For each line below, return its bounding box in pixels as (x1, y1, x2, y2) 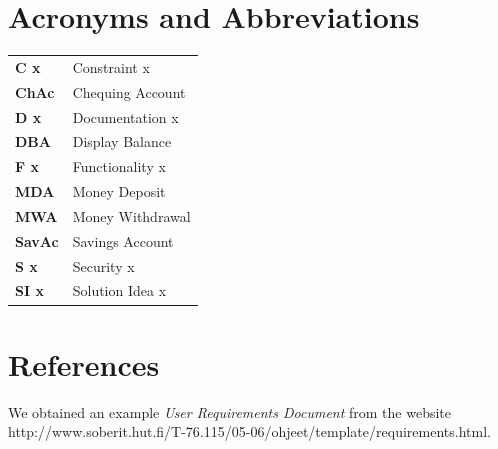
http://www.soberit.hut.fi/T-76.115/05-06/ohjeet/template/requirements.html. (8, 421, 491, 442)
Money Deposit (72, 181, 166, 202)
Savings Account (72, 230, 174, 251)
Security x (72, 255, 135, 276)
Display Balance (72, 131, 172, 152)
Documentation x (72, 106, 179, 127)
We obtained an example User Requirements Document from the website (8, 401, 452, 422)
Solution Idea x (72, 280, 167, 301)
